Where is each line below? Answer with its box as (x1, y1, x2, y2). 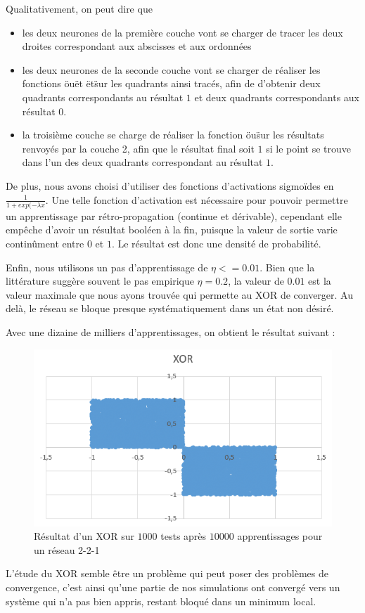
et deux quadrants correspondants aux (194, 89, 359, 104)
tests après (160, 529, 207, 543)
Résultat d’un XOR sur (34, 529, 134, 543)
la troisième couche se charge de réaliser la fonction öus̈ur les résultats (22, 127, 324, 142)
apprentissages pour (237, 529, 323, 543)
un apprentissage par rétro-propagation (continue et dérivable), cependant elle (6, 208, 342, 223)
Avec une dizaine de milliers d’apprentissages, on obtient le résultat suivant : (6, 325, 335, 339)
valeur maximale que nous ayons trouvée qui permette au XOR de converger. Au (6, 287, 354, 302)
